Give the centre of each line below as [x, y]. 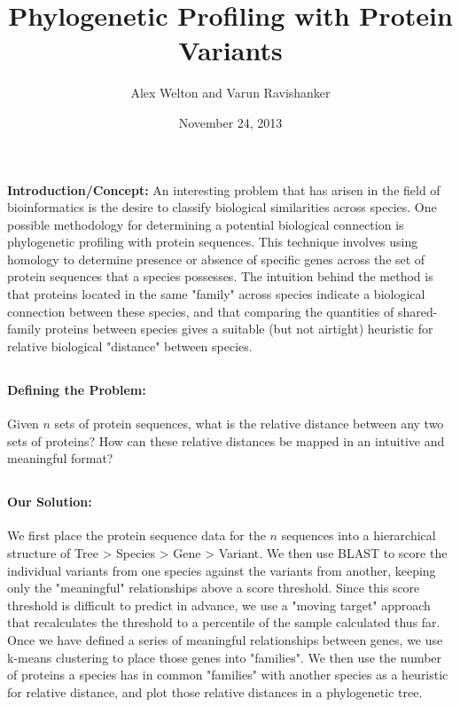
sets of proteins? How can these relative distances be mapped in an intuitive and [226, 440]
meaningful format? [60, 458]
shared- [417, 311]
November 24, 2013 [230, 122]
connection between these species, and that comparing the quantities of [201, 311]
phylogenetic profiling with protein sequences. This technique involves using [213, 242]
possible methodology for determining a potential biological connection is [206, 224]
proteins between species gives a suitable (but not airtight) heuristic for [239, 329]
